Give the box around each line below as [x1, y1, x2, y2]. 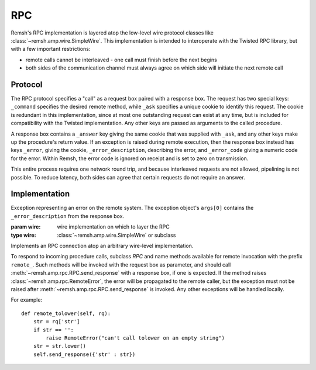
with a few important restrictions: [11, 46, 91, 53]
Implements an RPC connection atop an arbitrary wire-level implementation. [11, 243, 194, 249]
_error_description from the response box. [11, 212, 125, 219]
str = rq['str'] [33, 319, 80, 325]
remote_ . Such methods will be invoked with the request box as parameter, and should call [11, 261, 231, 268]
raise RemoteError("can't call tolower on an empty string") [46, 334, 225, 341]
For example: [11, 296, 43, 303]
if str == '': [33, 326, 74, 333]
